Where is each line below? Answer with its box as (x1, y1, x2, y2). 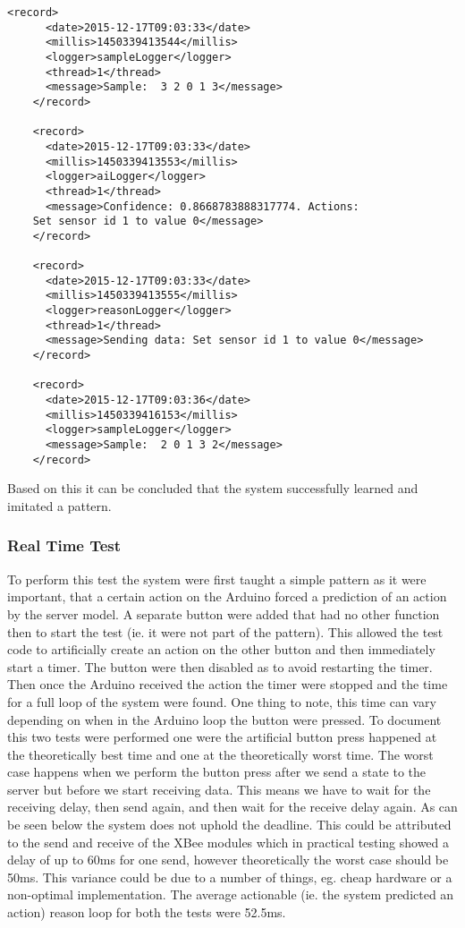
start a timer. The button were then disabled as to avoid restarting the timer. (7, 657, 433, 676)
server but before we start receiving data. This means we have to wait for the (7, 779, 431, 798)
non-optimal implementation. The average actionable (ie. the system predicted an (7, 885, 454, 904)
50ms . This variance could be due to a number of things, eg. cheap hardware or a (7, 867, 452, 886)
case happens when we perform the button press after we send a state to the (7, 762, 427, 781)
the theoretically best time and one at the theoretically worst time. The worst (7, 745, 434, 763)
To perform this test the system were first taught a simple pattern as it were (7, 569, 427, 588)
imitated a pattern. (7, 496, 112, 515)
